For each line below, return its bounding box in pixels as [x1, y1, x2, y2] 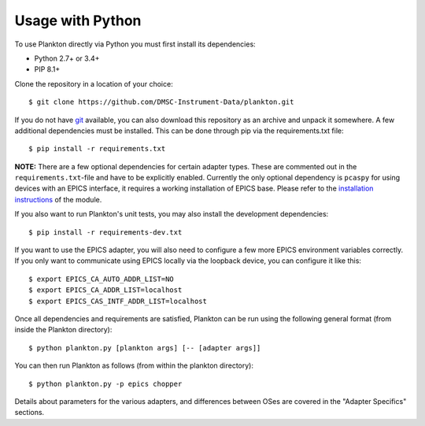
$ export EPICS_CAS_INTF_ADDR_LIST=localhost [28, 296, 208, 306]
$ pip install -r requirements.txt [28, 144, 166, 154]
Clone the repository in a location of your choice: [14, 79, 173, 88]
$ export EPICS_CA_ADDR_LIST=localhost [28, 286, 183, 294]
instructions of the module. [14, 194, 102, 204]
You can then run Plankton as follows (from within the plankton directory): [14, 361, 253, 370]
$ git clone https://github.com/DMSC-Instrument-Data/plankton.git [28, 98, 294, 106]
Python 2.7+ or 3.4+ [34, 54, 100, 63]
